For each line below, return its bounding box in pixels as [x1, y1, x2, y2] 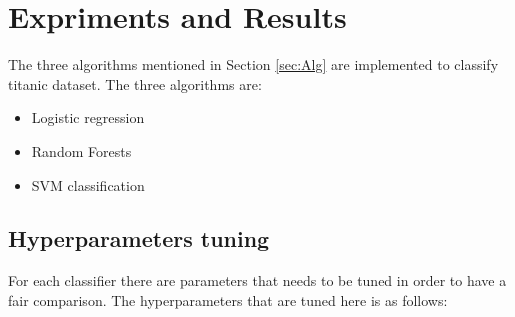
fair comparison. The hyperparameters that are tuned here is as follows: [8, 289, 448, 310]
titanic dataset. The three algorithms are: [8, 73, 262, 94]
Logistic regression [31, 107, 145, 128]
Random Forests [31, 140, 132, 161]
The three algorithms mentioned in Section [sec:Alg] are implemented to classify [8, 54, 499, 75]
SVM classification [31, 174, 145, 195]
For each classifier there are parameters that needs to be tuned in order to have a [8, 270, 507, 291]
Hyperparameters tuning [8, 223, 270, 254]
